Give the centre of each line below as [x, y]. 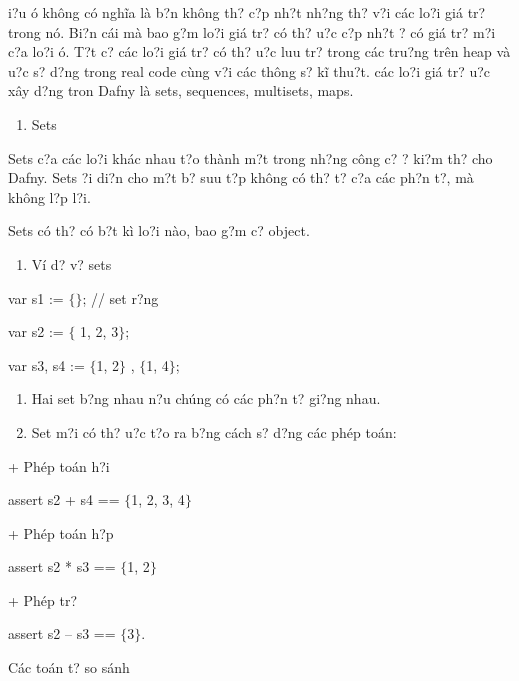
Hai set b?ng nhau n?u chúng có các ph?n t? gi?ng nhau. [206, 398]
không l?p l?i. [49, 196]
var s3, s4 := [46, 364]
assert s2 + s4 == [64, 499]
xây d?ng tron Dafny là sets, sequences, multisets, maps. [181, 90]
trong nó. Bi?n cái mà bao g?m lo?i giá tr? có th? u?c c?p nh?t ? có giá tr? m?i [252, 31]
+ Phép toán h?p [61, 532]
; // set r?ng [120, 297]
